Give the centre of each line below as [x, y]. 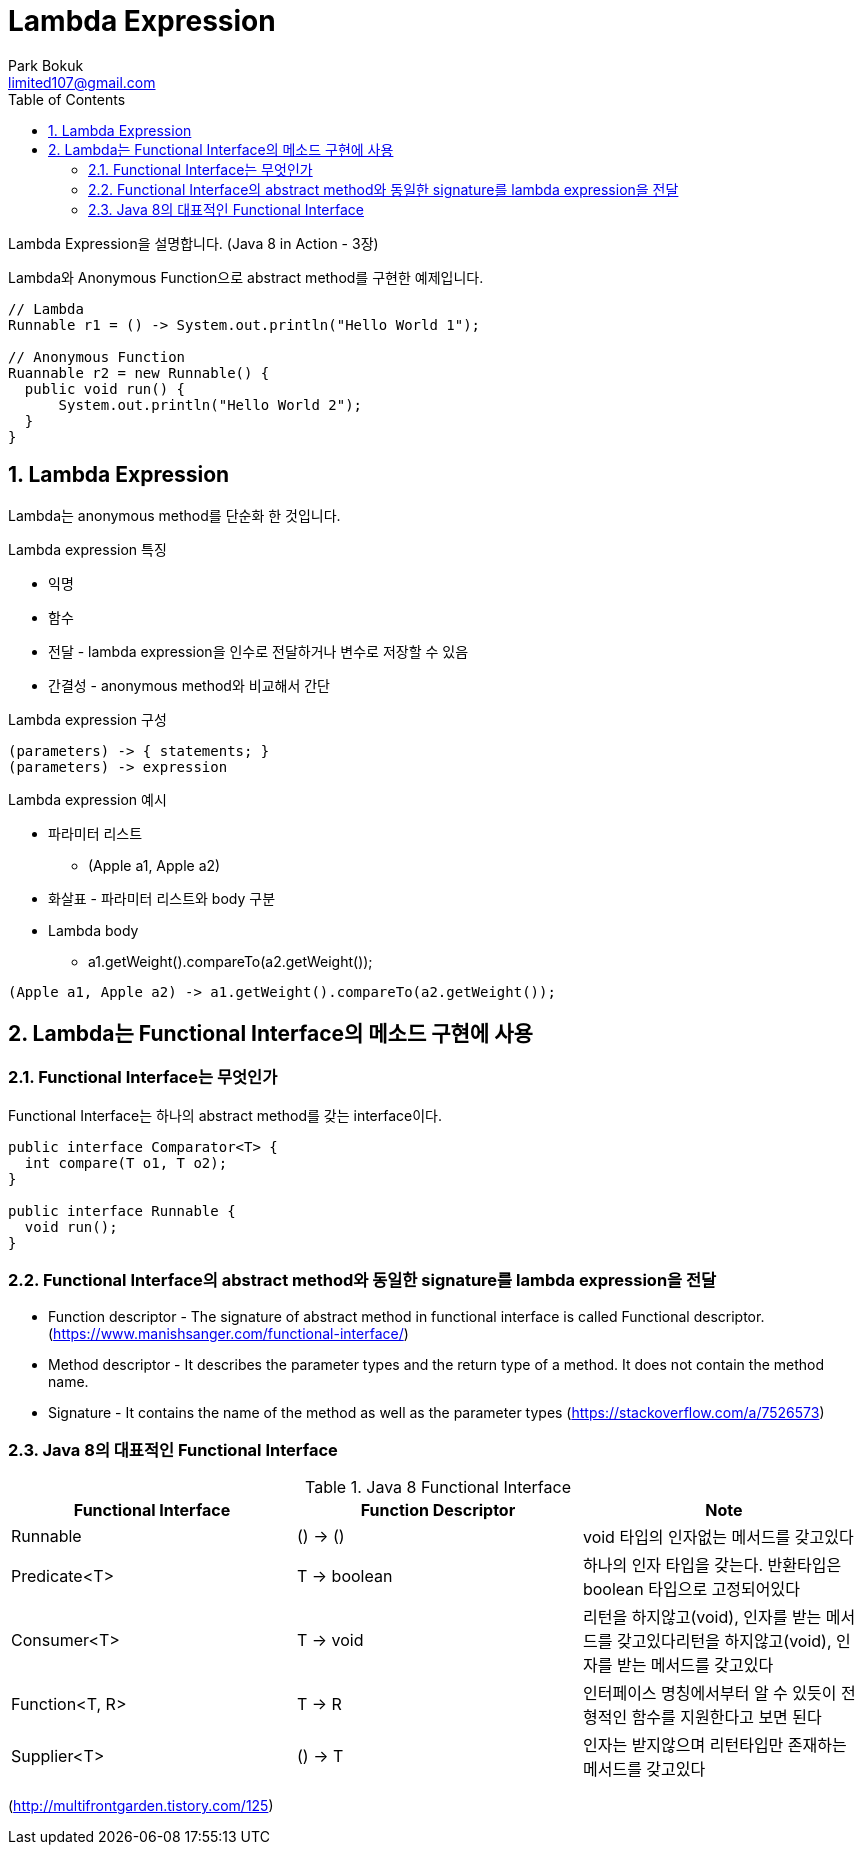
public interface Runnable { [122, 1210]
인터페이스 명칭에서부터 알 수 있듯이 [709, 1693]
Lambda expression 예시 [87, 799]
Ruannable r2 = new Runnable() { [139, 372]
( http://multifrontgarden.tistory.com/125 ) [141, 1806]
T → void [330, 1640]
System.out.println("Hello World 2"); [210, 404]
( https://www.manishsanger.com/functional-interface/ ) [228, 1333]
